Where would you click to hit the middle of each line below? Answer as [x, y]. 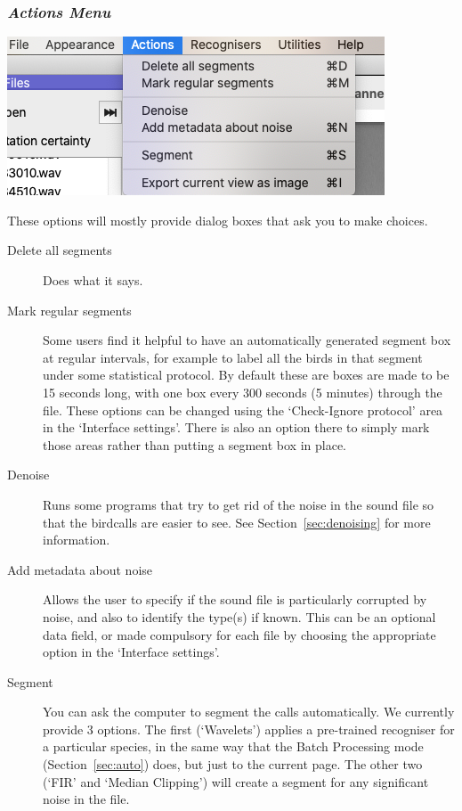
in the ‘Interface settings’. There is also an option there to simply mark [236, 427]
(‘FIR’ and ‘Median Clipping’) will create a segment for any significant [236, 781]
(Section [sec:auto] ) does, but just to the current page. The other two [233, 764]
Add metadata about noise [80, 569]
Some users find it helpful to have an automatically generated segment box [247, 340]
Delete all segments [60, 250]
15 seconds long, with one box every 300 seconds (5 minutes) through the [243, 392]
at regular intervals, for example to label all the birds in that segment [233, 357]
